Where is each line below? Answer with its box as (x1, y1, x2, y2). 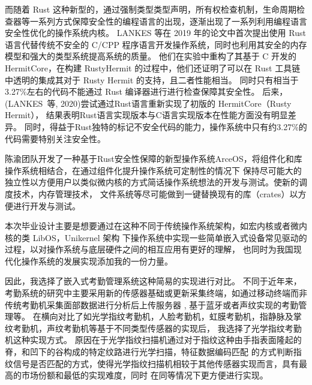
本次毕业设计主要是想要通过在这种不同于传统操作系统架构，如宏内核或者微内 (5, 219, 307, 232)
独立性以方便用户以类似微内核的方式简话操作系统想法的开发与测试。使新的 (5, 176, 299, 188)
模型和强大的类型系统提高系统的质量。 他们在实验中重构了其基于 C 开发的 (5, 50, 297, 62)
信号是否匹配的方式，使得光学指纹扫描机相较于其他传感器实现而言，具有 (13, 357, 299, 369)
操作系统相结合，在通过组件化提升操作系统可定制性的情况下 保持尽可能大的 (5, 164, 302, 176)
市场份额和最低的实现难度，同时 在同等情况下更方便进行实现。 (21, 369, 268, 381)
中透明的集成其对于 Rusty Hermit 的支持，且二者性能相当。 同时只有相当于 (5, 73, 299, 86)
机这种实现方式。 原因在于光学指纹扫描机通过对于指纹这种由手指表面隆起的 (5, 333, 302, 346)
